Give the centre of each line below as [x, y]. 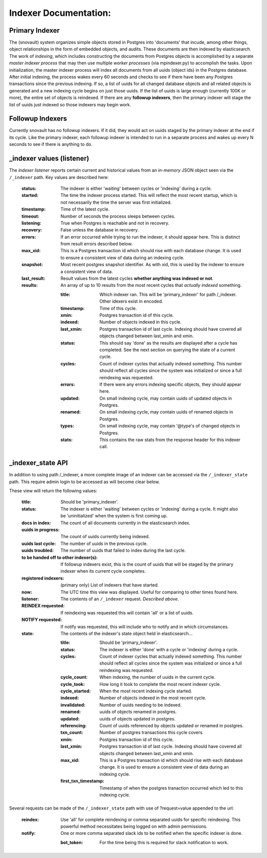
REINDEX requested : [43, 606]
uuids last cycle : [39, 543]
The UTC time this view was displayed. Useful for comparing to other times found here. [149, 592]
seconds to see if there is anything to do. [51, 144]
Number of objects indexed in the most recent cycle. [153, 698]
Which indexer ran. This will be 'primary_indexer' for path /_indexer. [168, 294]
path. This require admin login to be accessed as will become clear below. [85, 482]
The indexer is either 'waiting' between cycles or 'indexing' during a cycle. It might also [149, 509]
